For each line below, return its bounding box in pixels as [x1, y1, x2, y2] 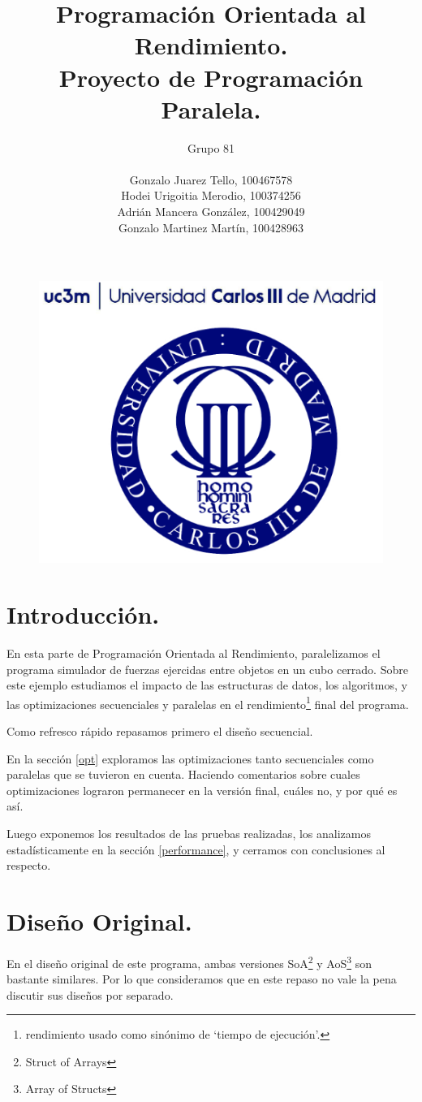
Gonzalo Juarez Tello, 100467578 [129, 171, 293, 188]
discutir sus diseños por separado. [6, 986, 174, 1003]
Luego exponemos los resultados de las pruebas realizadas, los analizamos [6, 824, 371, 841]
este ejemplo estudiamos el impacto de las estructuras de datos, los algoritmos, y [6, 676, 407, 694]
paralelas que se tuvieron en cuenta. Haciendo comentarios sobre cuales [6, 766, 360, 783]
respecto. [6, 857, 51, 874]
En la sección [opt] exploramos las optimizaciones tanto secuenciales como [6, 750, 374, 767]
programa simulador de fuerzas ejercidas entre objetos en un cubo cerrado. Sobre [6, 660, 408, 677]
